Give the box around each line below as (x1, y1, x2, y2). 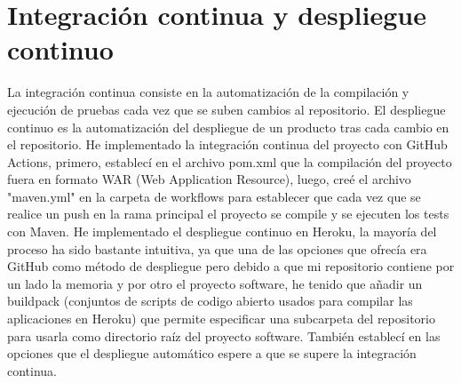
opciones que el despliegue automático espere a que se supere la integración (7, 344, 417, 363)
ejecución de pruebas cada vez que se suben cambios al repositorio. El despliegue (7, 100, 446, 118)
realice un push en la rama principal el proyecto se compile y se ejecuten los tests (7, 204, 449, 223)
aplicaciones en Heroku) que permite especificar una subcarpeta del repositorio (7, 309, 435, 328)
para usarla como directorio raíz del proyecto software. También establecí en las (7, 326, 441, 345)
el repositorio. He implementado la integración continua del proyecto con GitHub (7, 135, 448, 154)
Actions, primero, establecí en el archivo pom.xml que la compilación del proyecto (7, 152, 452, 171)
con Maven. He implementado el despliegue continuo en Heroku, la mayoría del (7, 222, 437, 241)
